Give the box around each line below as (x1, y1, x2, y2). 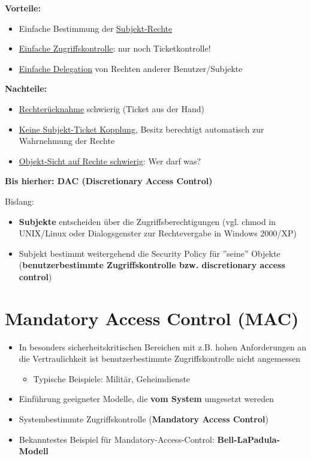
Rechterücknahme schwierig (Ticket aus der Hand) (19, 102, 205, 115)
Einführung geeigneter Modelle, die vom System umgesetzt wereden (19, 392, 274, 405)
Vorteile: (5, 2, 41, 14)
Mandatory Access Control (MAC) (5, 305, 299, 330)
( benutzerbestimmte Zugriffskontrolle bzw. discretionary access (19, 259, 285, 271)
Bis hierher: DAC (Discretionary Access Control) (5, 175, 213, 187)
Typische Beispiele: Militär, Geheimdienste (33, 372, 191, 385)
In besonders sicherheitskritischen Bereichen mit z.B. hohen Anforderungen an (19, 340, 307, 353)
